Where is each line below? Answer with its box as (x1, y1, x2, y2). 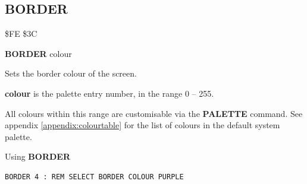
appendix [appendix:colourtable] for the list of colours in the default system (5, 119, 280, 131)
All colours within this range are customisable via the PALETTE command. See (5, 107, 303, 119)
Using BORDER (5, 150, 71, 163)
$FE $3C (5, 27, 37, 40)
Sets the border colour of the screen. (5, 67, 137, 80)
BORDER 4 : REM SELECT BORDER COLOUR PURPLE (5, 172, 184, 181)
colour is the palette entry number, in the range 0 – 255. (5, 87, 214, 99)
